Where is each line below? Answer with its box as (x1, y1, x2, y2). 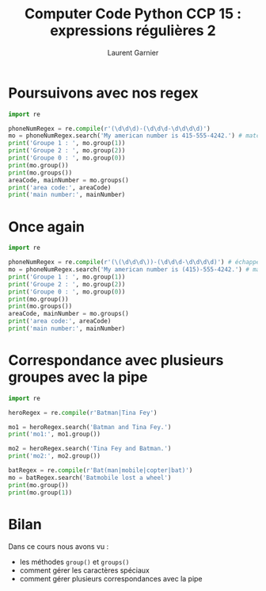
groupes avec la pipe (8, 368, 148, 386)
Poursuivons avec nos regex (8, 84, 199, 102)
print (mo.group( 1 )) (8, 489, 73, 497)
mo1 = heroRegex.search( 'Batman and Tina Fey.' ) (8, 423, 172, 431)
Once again (8, 217, 85, 236)
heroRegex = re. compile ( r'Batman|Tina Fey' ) (8, 409, 158, 416)
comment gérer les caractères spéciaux (19, 565, 150, 575)
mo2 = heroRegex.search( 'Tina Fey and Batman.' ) (8, 445, 172, 453)
